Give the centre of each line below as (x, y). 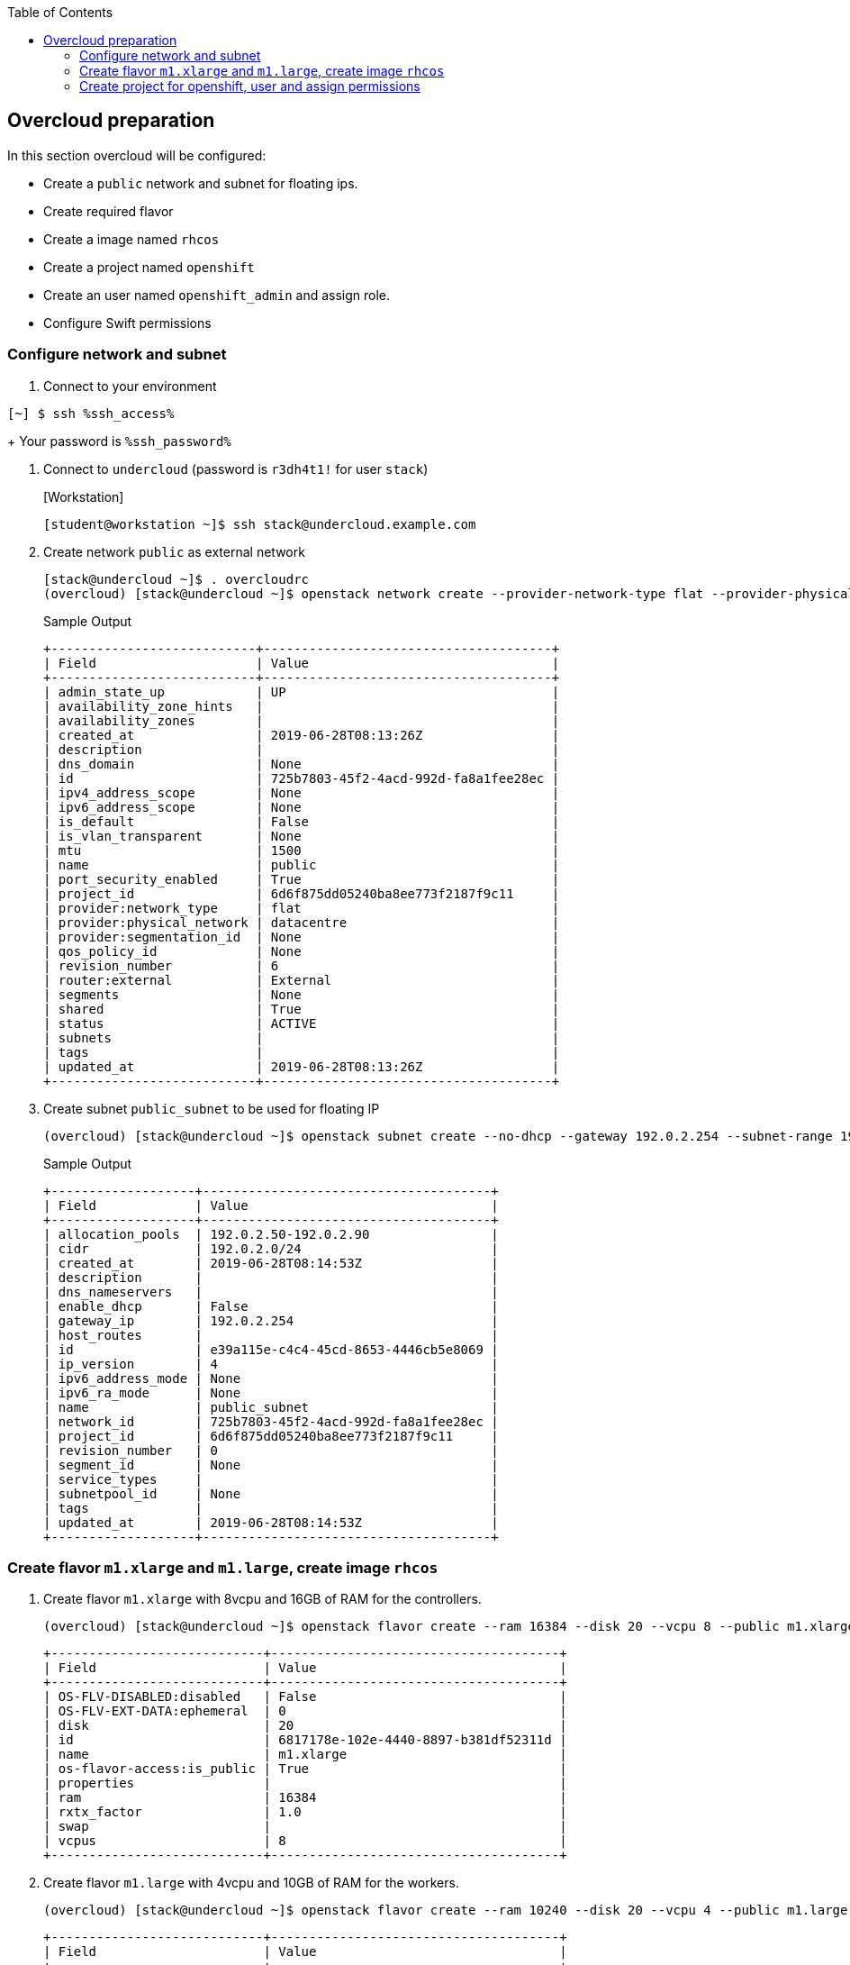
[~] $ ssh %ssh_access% (91, 413)
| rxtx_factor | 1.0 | (305, 1812)
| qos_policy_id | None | (302, 951)
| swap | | (305, 1827)
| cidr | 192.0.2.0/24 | (271, 1248)
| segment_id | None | (271, 1465)
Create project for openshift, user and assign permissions (250, 86)
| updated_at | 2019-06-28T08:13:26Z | (302, 1066)
